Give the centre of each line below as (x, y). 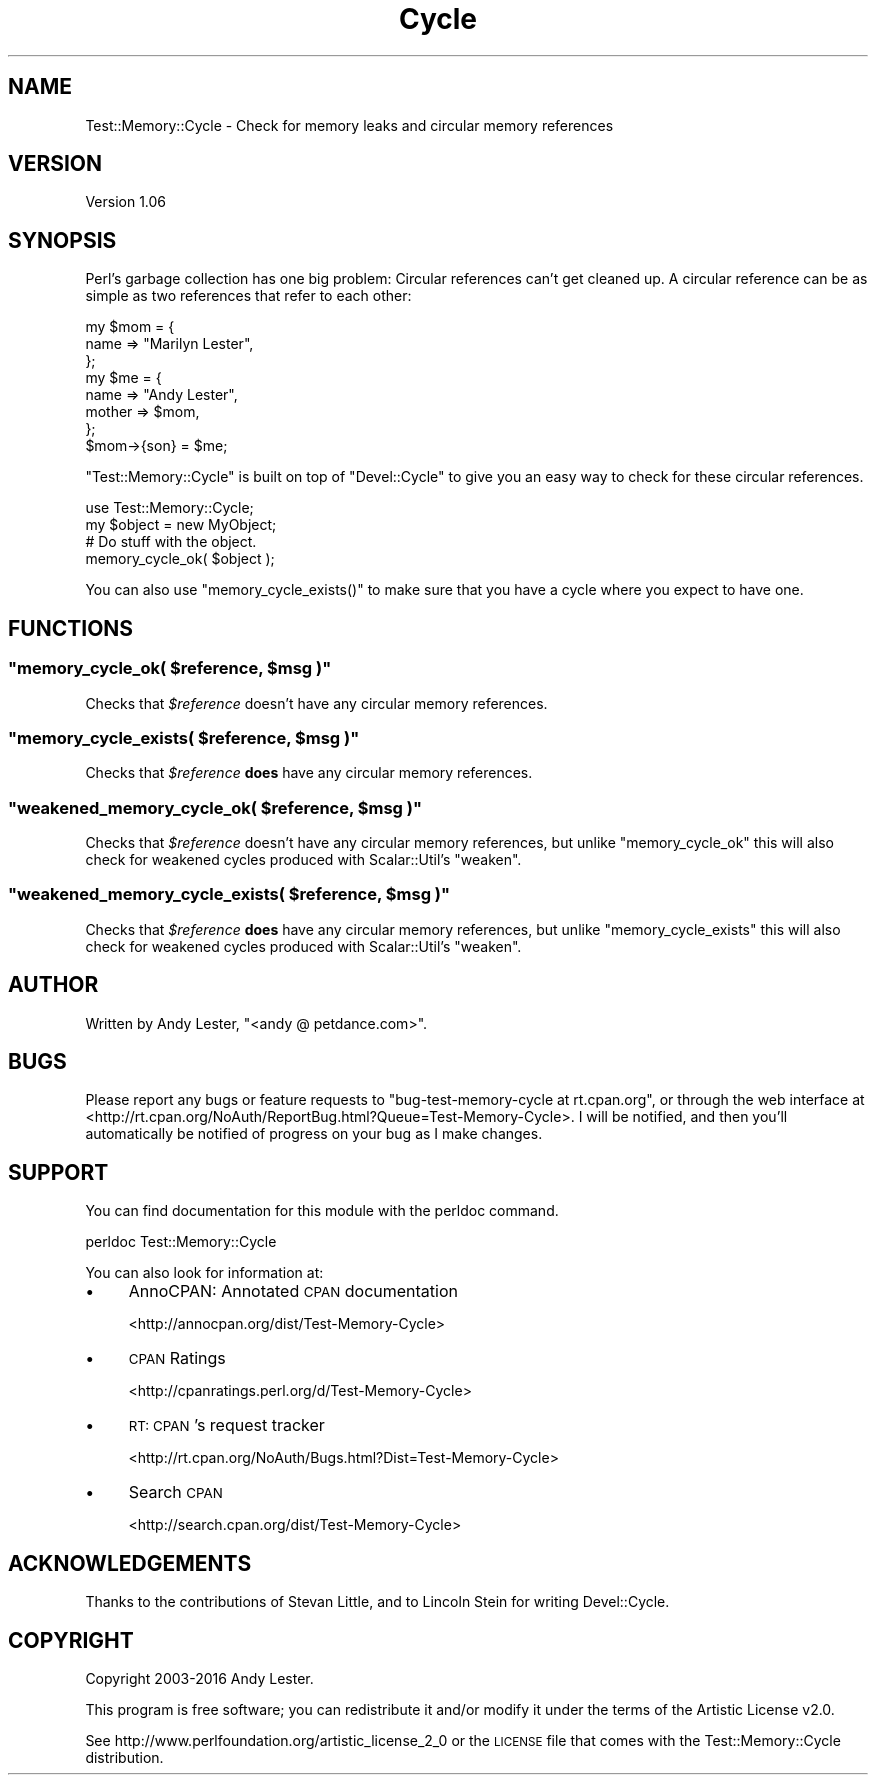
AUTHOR (53, 985)
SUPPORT (58, 1172)
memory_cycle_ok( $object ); (180, 559)
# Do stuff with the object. (171, 542)
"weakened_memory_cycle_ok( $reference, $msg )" (215, 807)
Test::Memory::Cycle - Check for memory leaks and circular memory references (349, 125)
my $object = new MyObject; (181, 525)
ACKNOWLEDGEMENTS (130, 1563)
